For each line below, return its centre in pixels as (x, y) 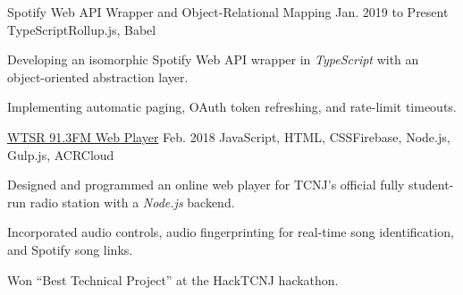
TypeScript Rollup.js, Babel (82, 29)
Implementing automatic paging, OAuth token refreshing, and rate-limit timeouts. (232, 107)
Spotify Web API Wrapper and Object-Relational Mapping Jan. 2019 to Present (228, 12)
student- (431, 185)
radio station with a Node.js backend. (132, 202)
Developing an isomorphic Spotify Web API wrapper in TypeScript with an (213, 59)
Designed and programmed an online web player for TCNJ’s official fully (206, 185)
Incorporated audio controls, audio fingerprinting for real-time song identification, (231, 232)
